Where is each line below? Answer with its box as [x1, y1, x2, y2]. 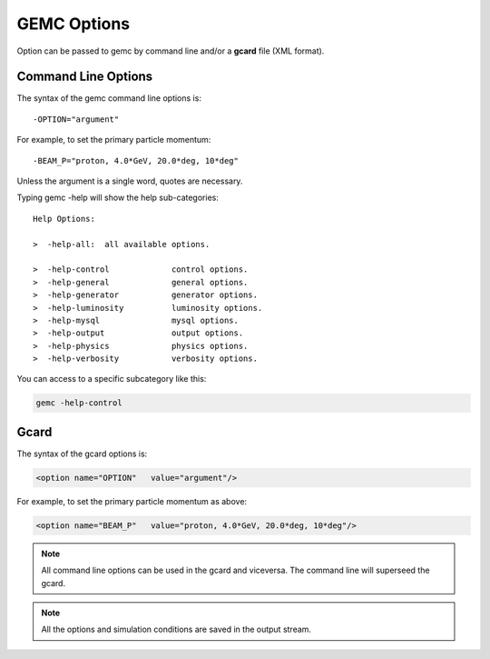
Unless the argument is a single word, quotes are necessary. [16, 175, 243, 186]
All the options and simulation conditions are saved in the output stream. [41, 624, 312, 635]
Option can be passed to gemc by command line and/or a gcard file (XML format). [16, 45, 325, 56]
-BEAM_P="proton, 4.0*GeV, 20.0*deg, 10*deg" [33, 155, 240, 165]
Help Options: [33, 214, 95, 224]
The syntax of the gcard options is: [16, 448, 148, 459]
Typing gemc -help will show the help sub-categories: [16, 192, 220, 204]
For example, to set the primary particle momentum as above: [16, 495, 248, 506]
